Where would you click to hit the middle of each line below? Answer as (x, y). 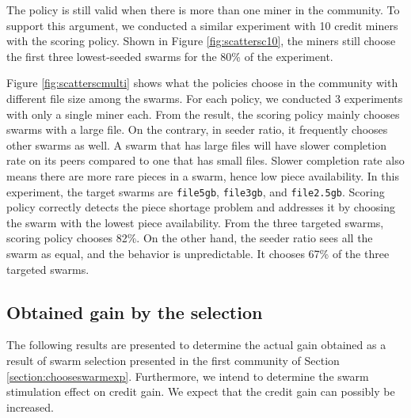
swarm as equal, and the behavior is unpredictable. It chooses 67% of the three (198, 253)
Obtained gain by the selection (135, 312)
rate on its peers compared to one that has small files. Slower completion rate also (205, 160)
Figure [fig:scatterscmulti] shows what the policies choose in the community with (202, 83)
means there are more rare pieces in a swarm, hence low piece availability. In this (203, 175)
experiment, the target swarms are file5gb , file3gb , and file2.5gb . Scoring (196, 191)
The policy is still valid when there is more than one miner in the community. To (203, 9)
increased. (30, 407)
